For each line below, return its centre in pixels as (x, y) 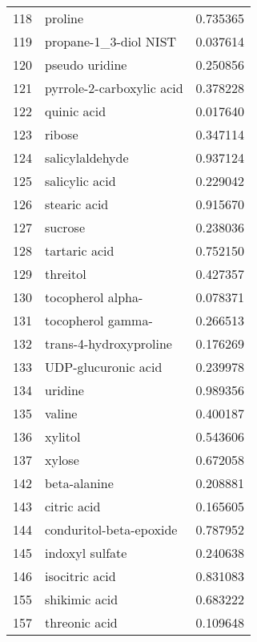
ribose (62, 134)
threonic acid (81, 622)
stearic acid (77, 204)
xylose (62, 460)
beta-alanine (79, 483)
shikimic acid (82, 599)
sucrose (65, 227)
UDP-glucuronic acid (104, 367)
